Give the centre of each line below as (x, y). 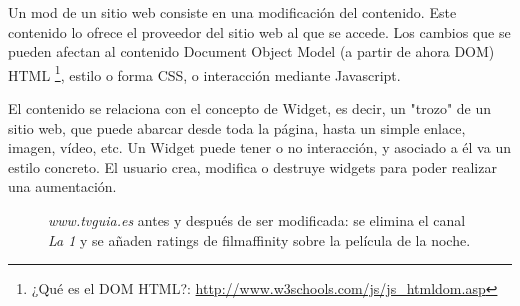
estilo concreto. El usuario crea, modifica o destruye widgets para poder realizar (252, 166)
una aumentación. (62, 186)
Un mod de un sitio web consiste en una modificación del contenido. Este (232, 12)
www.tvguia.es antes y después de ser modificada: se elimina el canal (257, 220)
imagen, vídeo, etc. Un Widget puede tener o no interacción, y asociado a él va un (259, 147)
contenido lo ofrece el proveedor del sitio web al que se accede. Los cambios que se (259, 31)
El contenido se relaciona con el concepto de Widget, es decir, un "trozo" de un (250, 108)
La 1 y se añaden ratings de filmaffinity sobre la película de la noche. (259, 239)
